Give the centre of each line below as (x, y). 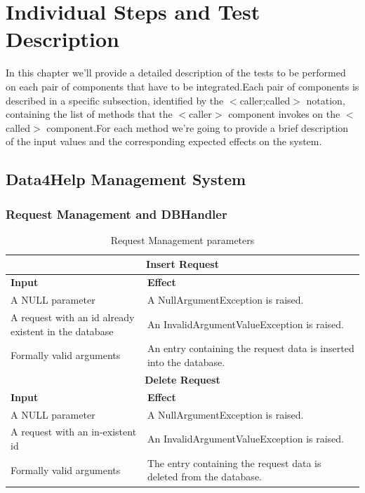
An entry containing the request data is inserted (251, 348)
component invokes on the (284, 114)
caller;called (265, 100)
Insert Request (182, 264)
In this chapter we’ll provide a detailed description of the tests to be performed (176, 73)
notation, (326, 100)
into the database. (186, 362)
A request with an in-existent (74, 432)
